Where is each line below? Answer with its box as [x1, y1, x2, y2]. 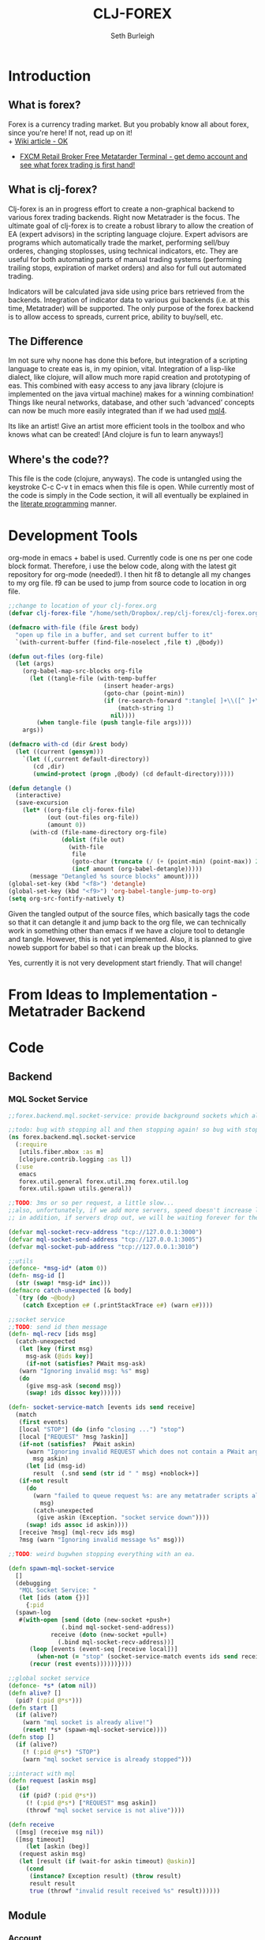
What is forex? [8, 98, 81, 112]
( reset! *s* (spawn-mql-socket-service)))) [22, 1726, 168, 1734]
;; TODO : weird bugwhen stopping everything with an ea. [8, 1550, 196, 1558]
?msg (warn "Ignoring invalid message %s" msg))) [18, 1536, 185, 1544]
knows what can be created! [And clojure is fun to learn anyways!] [8, 430, 224, 439]
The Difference [8, 334, 84, 348]
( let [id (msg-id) [25, 1462, 87, 1471]
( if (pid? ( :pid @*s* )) [18, 1792, 97, 1800]
